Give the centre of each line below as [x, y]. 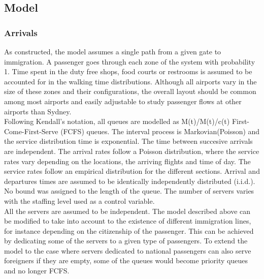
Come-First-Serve [31, 131]
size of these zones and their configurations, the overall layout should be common [130, 91]
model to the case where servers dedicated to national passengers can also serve [128, 250]
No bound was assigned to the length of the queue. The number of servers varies [129, 191]
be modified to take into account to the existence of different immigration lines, [128, 221]
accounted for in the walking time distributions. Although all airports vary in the [130, 81]
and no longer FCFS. [37, 271]
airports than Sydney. [38, 111]
